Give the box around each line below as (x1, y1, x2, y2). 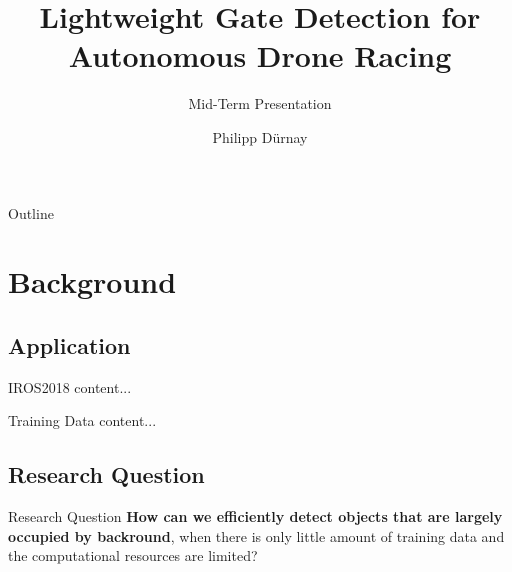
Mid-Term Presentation (188, 93, 332, 114)
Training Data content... (8, 410, 157, 431)
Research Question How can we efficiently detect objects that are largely (8, 506, 503, 527)
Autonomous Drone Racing (68, 35, 452, 76)
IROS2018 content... (8, 376, 132, 397)
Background (8, 261, 177, 302)
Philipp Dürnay (212, 126, 308, 147)
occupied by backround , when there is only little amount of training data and (8, 525, 505, 546)
